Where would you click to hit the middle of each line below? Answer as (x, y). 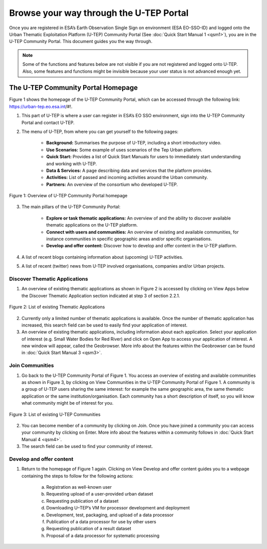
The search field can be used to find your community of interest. (87, 446)
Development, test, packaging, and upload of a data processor (110, 515)
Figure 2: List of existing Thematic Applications (57, 307)
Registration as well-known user (79, 487)
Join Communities (32, 366)
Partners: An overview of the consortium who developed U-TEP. (112, 184)
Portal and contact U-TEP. (48, 122)
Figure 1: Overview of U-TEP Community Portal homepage (68, 196)
